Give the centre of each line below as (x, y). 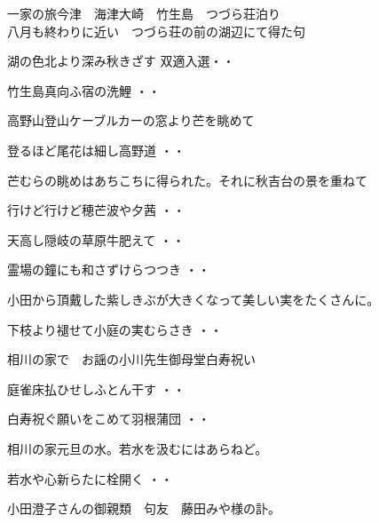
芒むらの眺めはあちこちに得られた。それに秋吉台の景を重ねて (187, 180)
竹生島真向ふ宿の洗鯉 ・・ (84, 90)
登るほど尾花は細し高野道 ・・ (96, 150)
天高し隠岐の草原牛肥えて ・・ (96, 239)
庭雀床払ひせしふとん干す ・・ (96, 388)
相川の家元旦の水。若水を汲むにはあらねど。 (138, 448)
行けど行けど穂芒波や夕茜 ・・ (96, 210)
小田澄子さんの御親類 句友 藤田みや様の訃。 (144, 508)
